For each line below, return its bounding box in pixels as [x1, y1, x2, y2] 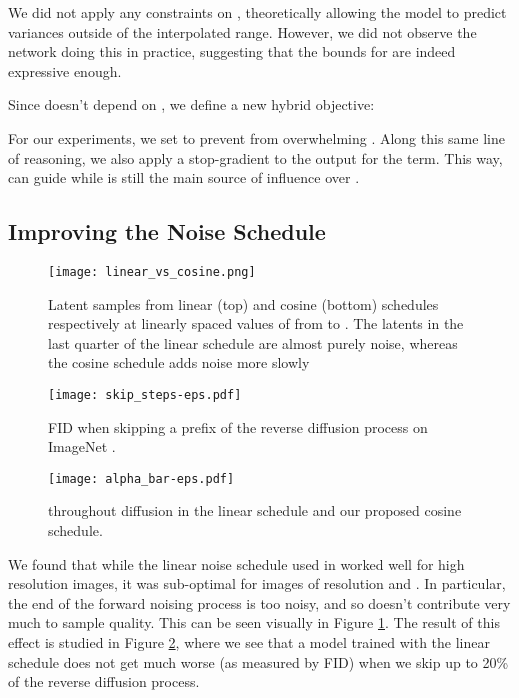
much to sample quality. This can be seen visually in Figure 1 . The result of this [8, 612, 500, 633]
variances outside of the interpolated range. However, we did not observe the [8, 21, 477, 42]
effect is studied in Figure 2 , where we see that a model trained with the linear [8, 632, 490, 653]
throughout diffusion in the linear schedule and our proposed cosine [48, 500, 462, 521]
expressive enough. [8, 60, 122, 81]
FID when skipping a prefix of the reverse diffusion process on [48, 416, 428, 437]
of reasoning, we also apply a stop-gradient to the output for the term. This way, [8, 147, 503, 168]
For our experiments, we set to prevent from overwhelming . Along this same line [8, 127, 505, 148]
